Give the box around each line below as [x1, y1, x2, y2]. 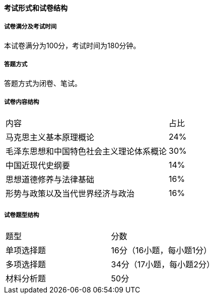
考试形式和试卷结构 [4, 4, 67, 12]
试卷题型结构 [4, 211, 39, 219]
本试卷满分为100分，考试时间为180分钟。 [4, 41, 140, 50]
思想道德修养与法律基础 [6, 174, 95, 185]
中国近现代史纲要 [6, 160, 70, 171]
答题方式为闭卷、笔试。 [4, 78, 82, 87]
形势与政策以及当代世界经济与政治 [6, 188, 135, 199]
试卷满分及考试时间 [4, 23, 57, 31]
